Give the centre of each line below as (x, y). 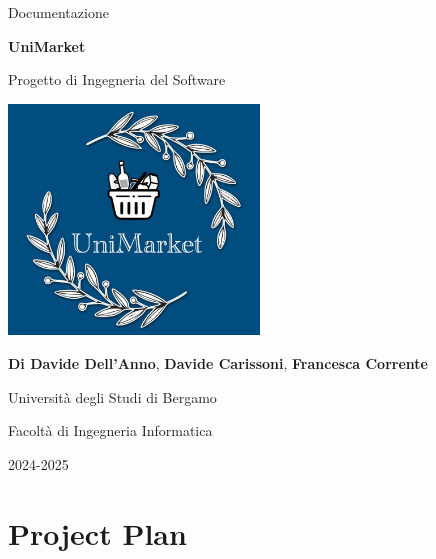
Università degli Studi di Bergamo (112, 396)
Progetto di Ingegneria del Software (117, 79)
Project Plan (97, 532)
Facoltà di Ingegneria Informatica (110, 430)
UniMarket (47, 45)
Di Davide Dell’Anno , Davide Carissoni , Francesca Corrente (218, 362)
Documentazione (58, 12)
